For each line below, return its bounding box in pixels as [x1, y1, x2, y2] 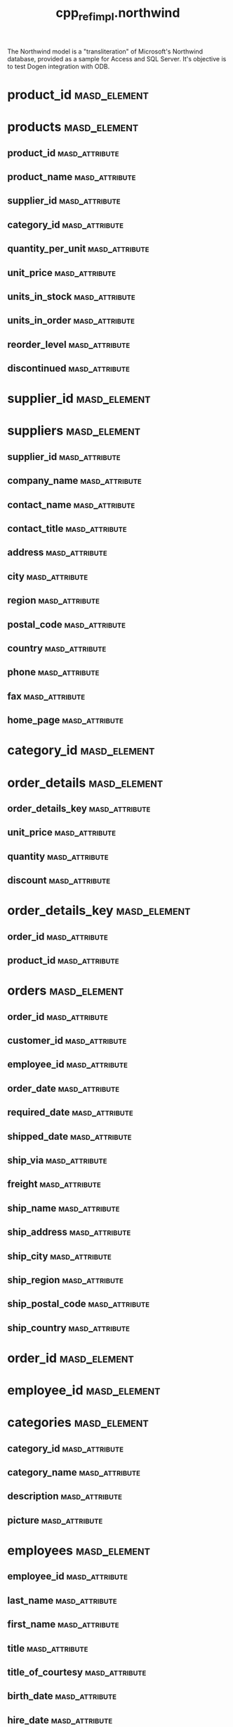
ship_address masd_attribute [7, 1226, 131, 1238]
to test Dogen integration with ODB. [7, 62, 110, 70]
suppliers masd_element [7, 423, 141, 439]
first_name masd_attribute [7, 1619, 119, 1631]
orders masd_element [7, 983, 124, 999]
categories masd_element [7, 1414, 149, 1430]
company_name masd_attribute [7, 475, 142, 487]
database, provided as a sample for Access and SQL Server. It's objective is [7, 54, 227, 63]
